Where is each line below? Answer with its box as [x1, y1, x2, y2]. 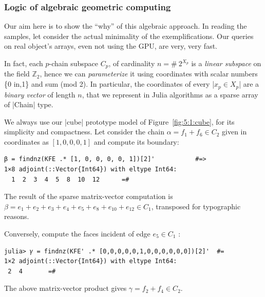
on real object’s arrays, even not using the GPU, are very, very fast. [4, 41, 218, 51]
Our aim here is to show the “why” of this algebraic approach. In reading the [4, 21, 247, 31]
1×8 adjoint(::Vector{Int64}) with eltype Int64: [4, 166, 177, 173]
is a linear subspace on [191, 58, 261, 68]
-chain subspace [49, 58, 98, 68]
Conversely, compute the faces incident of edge [4, 228, 150, 239]
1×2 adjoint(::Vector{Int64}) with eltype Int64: [4, 258, 177, 265]
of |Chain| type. [4, 99, 53, 110]
